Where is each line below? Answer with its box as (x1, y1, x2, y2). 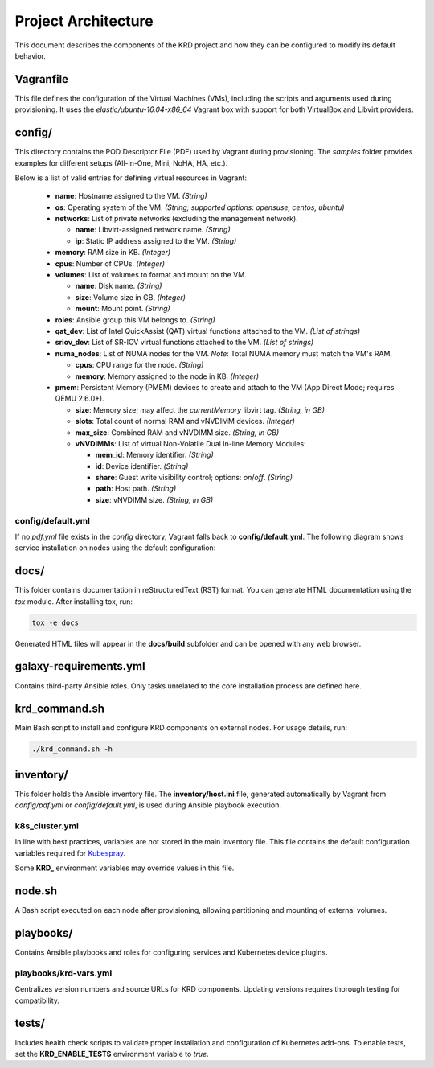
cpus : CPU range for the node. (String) (75, 360, 204, 370)
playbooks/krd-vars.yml (14, 967, 113, 979)
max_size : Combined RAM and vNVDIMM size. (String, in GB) (75, 427, 280, 437)
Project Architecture (14, 12, 154, 30)
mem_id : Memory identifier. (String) (95, 450, 215, 460)
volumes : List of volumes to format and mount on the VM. (55, 270, 247, 280)
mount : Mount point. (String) (75, 304, 170, 314)
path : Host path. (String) (95, 483, 177, 494)
